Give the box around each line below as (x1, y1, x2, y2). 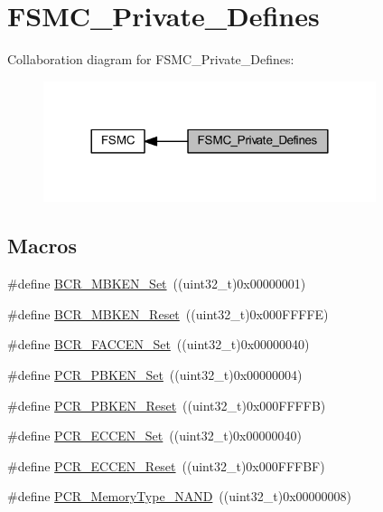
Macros (7, 232, 77, 260)
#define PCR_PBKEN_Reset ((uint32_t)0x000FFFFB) (7, 395, 326, 414)
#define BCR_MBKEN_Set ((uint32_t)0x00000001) (7, 274, 306, 293)
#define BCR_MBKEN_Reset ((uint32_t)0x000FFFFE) (7, 304, 329, 323)
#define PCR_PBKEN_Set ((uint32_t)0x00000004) (7, 365, 303, 384)
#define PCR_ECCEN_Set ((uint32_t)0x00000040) (7, 426, 302, 445)
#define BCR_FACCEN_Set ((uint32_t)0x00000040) (7, 335, 310, 354)
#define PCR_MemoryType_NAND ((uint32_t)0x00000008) (7, 487, 351, 506)
